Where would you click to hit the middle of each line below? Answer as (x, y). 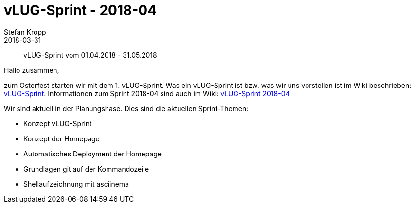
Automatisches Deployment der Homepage (92, 154)
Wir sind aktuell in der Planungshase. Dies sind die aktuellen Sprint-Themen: (126, 108)
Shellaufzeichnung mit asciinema (76, 184)
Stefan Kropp (25, 32)
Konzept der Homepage (62, 138)
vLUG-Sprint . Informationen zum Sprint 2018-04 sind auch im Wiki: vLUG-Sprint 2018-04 (147, 93)
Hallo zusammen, (32, 70)
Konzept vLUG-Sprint (58, 123)
